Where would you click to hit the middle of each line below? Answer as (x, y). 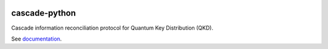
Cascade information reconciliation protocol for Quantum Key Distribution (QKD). (112, 28)
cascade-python (43, 13)
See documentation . (36, 39)
